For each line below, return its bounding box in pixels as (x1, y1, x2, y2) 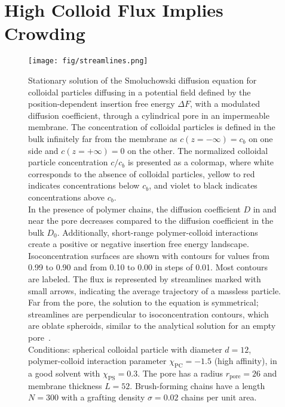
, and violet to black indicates (149, 179, 258, 192)
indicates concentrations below (28, 179, 140, 192)
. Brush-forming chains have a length (130, 379, 265, 391)
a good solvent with (28, 367, 100, 380)
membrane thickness (28, 379, 102, 391)
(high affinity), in (214, 354, 277, 367)
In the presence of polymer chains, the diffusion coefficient (28, 202, 241, 215)
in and (253, 202, 277, 215)
